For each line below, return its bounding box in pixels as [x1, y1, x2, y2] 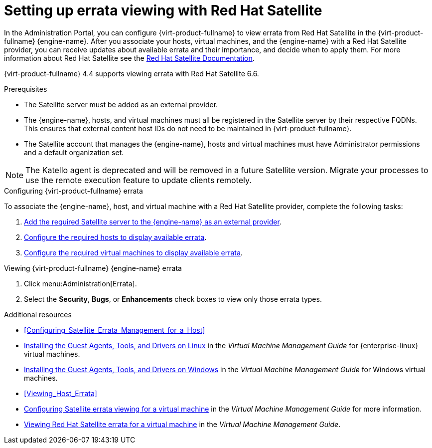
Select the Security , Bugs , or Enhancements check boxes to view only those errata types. [24, 294, 322, 303]
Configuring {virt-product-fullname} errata [4, 186, 143, 195]
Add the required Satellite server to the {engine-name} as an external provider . [24, 217, 282, 226]
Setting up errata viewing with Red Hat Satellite [4, 2, 322, 19]
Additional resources [4, 310, 72, 319]
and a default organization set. [24, 148, 124, 157]
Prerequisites [4, 84, 47, 93]
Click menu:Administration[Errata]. [24, 279, 137, 288]
